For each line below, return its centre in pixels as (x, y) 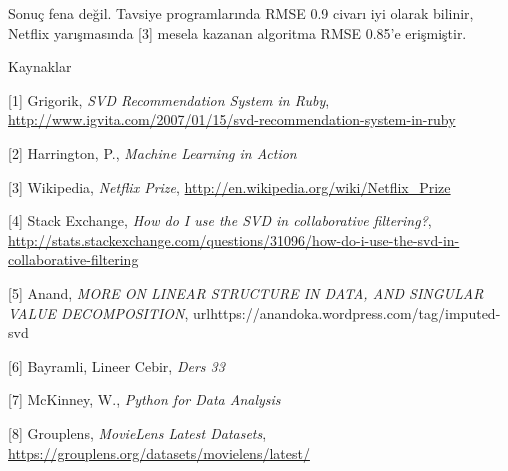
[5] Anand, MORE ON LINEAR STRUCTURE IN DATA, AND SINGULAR (246, 292)
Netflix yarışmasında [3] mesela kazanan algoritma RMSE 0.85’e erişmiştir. (237, 32)
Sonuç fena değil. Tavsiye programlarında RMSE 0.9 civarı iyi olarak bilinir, (241, 13)
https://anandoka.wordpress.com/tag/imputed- (355, 312)
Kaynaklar (40, 66)
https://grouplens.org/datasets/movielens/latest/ (159, 452)
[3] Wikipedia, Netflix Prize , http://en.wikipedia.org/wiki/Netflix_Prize (229, 186)
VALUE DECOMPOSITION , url (109, 312)
